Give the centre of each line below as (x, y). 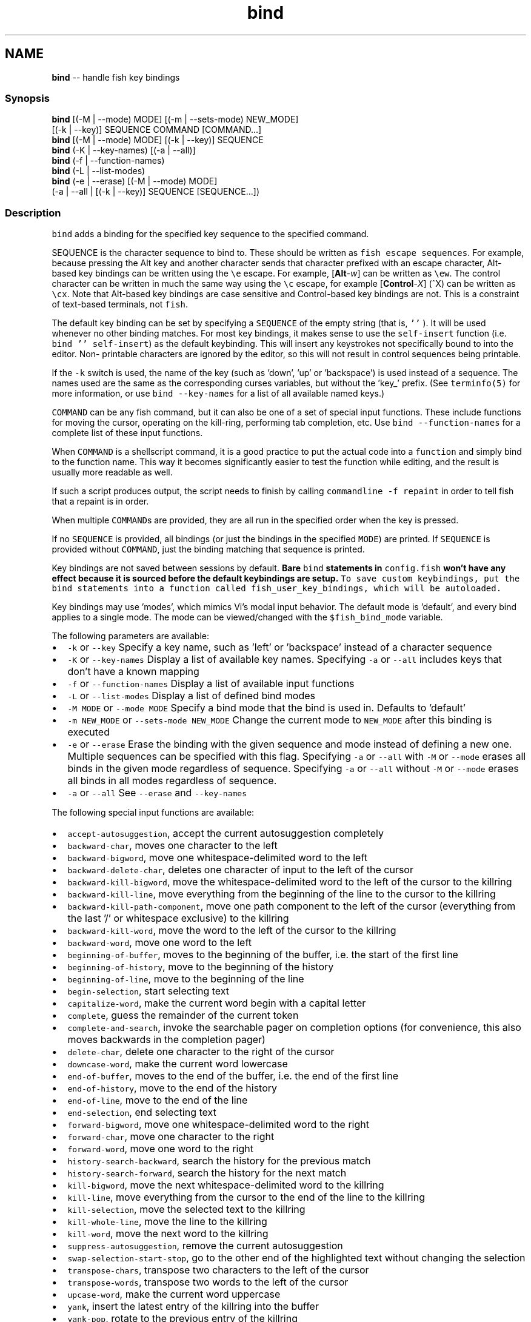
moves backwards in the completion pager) (166, 1040)
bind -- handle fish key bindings (116, 77)
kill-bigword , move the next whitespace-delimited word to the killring (226, 1185)
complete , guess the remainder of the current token (183, 1015)
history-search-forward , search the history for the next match (207, 1173)
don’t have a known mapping (133, 672)
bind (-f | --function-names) (108, 161)
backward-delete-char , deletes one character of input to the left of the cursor (240, 870)
